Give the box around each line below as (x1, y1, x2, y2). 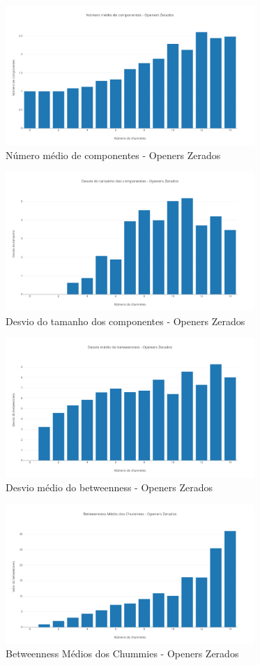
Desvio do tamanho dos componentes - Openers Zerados (6, 313, 245, 328)
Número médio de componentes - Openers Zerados (6, 147, 221, 162)
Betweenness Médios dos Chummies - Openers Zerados (6, 646, 239, 661)
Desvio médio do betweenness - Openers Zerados (6, 479, 213, 494)
